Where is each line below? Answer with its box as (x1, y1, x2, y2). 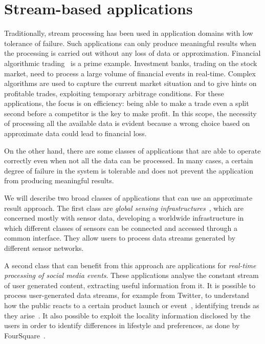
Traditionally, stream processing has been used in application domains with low (4, 28, 253, 38)
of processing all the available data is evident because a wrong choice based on (4, 118, 250, 128)
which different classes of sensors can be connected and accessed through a (4, 222, 238, 233)
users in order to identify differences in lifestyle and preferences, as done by (4, 320, 240, 331)
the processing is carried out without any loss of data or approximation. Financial (4, 48, 261, 58)
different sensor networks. (4, 243, 84, 253)
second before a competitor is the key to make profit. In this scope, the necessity (4, 107, 257, 118)
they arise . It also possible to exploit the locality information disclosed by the (4, 310, 251, 320)
